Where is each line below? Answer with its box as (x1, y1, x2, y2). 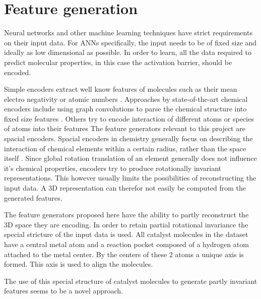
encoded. (4, 67, 31, 77)
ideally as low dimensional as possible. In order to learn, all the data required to (4, 47, 251, 57)
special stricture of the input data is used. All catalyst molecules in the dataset (4, 229, 248, 240)
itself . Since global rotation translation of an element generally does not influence (4, 153, 257, 163)
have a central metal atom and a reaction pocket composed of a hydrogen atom (4, 239, 249, 249)
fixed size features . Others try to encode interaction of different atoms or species (4, 113, 254, 124)
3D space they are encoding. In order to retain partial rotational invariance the (4, 219, 248, 229)
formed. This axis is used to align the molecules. (4, 259, 153, 269)
